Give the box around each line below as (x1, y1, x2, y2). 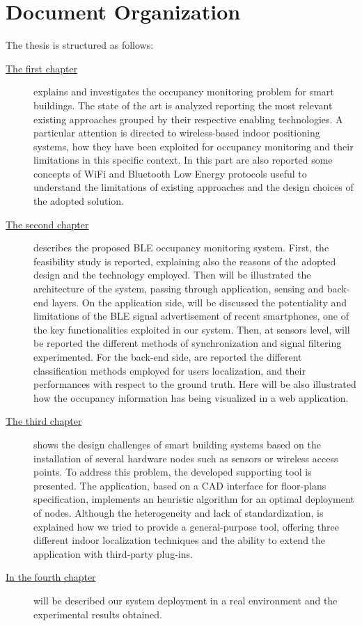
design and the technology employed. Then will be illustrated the (33, 267, 311, 282)
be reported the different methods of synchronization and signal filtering (33, 336, 342, 350)
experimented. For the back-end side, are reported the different (33, 350, 302, 363)
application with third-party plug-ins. (33, 546, 193, 561)
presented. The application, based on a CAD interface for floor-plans (33, 478, 326, 492)
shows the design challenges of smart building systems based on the (33, 437, 321, 451)
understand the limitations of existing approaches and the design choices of (33, 180, 354, 194)
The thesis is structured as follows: (6, 38, 154, 52)
